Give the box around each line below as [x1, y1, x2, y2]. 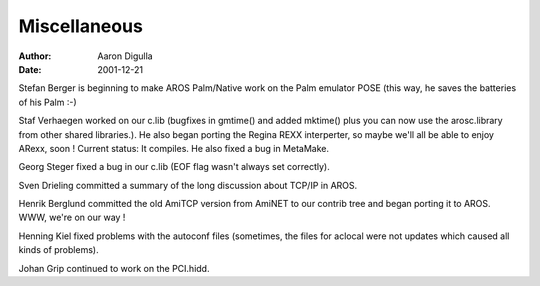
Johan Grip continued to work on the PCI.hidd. [18, 262, 210, 274]
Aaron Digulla [97, 50, 154, 62]
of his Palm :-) [18, 96, 77, 108]
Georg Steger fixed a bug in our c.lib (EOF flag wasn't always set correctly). [18, 161, 330, 173]
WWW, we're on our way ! [18, 211, 126, 224]
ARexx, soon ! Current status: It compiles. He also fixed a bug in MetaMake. [18, 142, 330, 154]
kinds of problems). [18, 244, 99, 256]
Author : [18, 50, 52, 62]
